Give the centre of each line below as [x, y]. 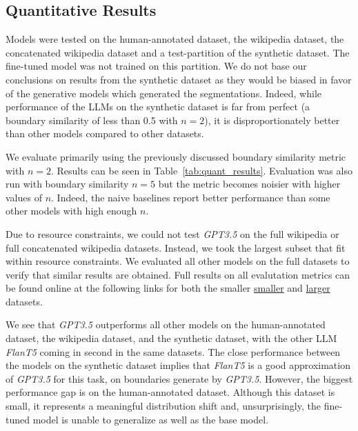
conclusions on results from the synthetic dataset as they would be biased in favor [179, 79]
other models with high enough [71, 211]
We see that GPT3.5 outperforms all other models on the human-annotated [166, 324]
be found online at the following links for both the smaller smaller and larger [168, 288]
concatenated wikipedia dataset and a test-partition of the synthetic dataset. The [178, 52]
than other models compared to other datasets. [105, 133]
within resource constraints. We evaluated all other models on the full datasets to [178, 261]
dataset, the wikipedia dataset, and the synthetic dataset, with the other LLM [171, 338]
